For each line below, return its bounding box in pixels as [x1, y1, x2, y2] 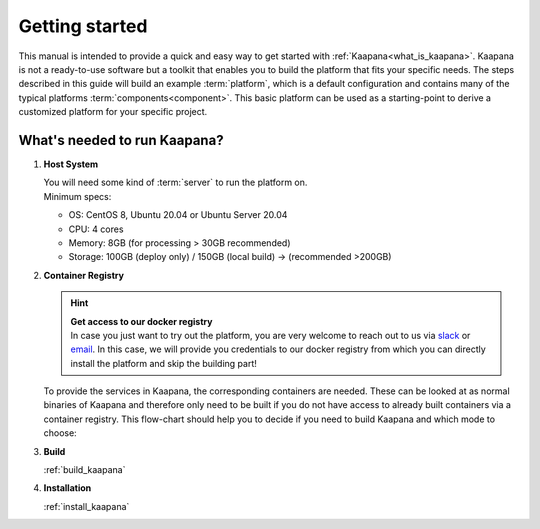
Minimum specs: [43, 190, 112, 202]
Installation [43, 482, 92, 494]
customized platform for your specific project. [18, 106, 208, 118]
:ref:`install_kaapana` [43, 500, 130, 512]
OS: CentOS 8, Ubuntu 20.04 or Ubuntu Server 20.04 [68, 209, 288, 221]
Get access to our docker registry [70, 315, 213, 327]
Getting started [18, 15, 148, 37]
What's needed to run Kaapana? [18, 131, 224, 149]
